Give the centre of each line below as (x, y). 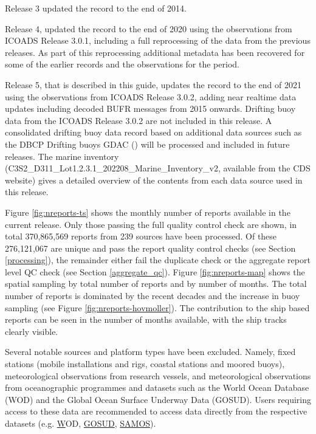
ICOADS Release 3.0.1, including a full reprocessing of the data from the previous (158, 40)
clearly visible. (32, 331)
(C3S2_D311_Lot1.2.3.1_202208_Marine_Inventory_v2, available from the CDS (158, 168)
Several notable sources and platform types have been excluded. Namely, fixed (150, 352)
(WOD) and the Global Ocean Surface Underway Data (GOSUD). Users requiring (158, 399)
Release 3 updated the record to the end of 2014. (96, 8)
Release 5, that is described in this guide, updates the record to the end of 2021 (153, 84)
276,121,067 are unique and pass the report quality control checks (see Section (150, 248)
